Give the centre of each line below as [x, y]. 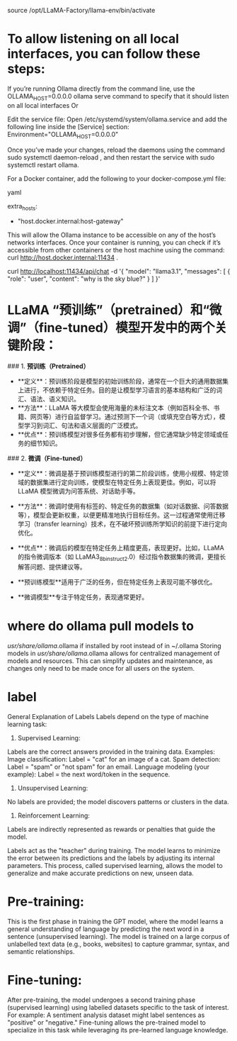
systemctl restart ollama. [43, 165]
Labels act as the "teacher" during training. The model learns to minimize [114, 850]
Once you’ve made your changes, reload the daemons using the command [116, 150]
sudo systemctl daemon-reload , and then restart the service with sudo [111, 157]
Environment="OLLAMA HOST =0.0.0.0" [63, 135]
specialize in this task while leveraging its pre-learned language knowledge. [118, 1030]
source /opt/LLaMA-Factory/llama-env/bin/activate [81, 10]
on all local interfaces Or [43, 105]
